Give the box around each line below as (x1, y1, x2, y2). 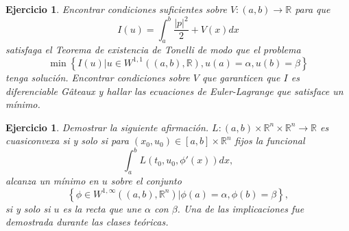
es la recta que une (62, 201, 141, 215)
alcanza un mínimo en (5, 174, 99, 188)
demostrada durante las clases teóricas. (5, 215, 169, 229)
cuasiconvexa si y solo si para (5, 133, 129, 148)
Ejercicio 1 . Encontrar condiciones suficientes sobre (5, 2, 227, 16)
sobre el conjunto (110, 174, 182, 188)
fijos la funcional (234, 133, 305, 148)
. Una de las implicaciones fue (177, 201, 304, 215)
